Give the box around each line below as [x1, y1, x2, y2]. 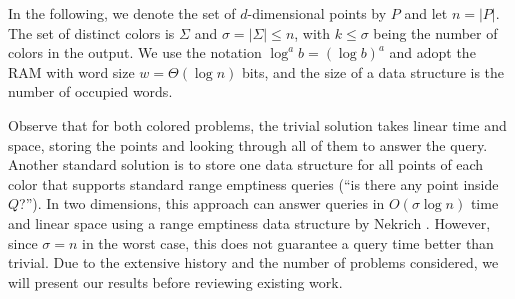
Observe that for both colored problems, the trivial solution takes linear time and [8, 114, 507, 135]
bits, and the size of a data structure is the [241, 61, 505, 82]
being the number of [373, 22, 498, 43]
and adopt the [389, 42, 476, 63]
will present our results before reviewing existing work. [8, 271, 343, 292]
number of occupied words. [8, 81, 173, 102]
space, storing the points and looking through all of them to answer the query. [8, 134, 488, 155]
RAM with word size [8, 61, 135, 82]
